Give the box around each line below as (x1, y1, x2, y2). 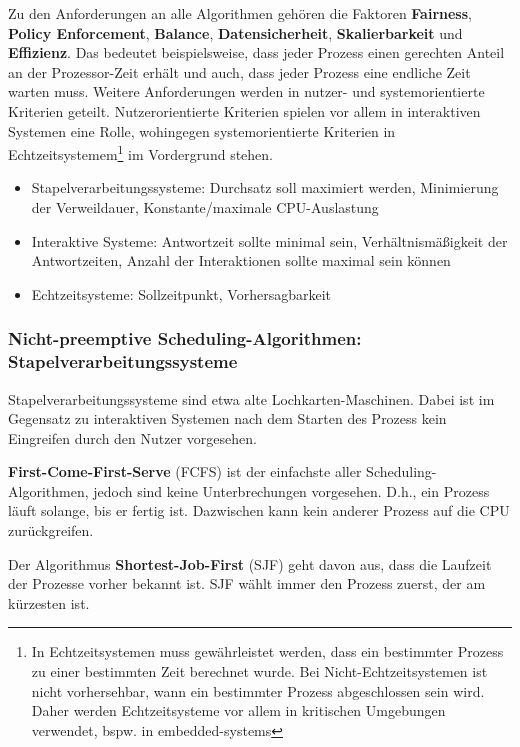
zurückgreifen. (8, 520, 94, 541)
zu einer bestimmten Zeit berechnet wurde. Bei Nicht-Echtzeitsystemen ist (31, 661, 488, 682)
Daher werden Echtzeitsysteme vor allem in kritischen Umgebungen (31, 700, 446, 721)
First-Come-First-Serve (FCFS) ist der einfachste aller (8, 461, 362, 482)
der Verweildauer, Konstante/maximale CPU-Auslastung (31, 197, 379, 217)
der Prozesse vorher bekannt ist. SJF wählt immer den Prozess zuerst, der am (8, 573, 486, 594)
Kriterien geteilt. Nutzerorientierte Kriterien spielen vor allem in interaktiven (8, 100, 481, 121)
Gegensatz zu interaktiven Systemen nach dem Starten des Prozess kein (8, 408, 447, 429)
